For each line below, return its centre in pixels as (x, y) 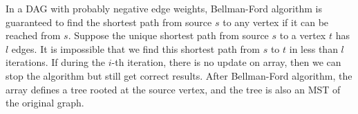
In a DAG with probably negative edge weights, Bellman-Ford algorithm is (164, 8)
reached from (33, 35)
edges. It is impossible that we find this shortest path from (136, 48)
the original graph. (45, 103)
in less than (313, 48)
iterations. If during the (56, 62)
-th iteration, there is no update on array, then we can (226, 62)
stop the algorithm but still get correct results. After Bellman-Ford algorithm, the (179, 75)
